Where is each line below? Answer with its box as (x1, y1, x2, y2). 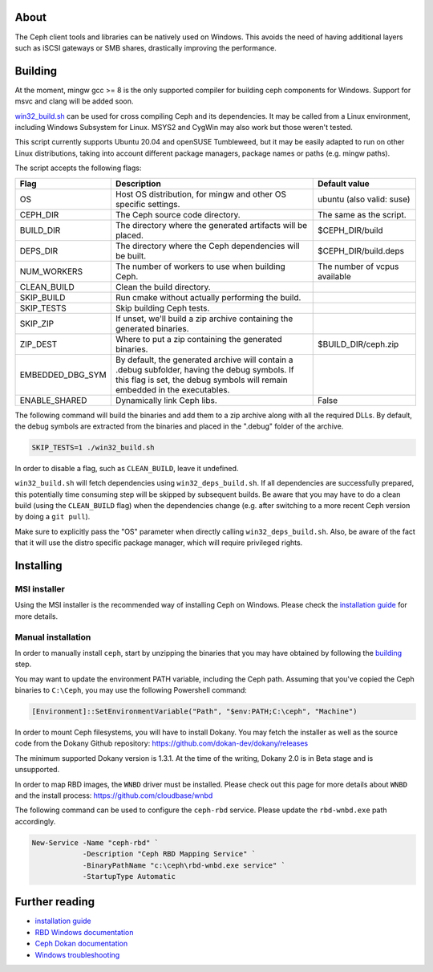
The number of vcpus (317, 261, 399, 272)
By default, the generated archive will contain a (115, 354, 293, 365)
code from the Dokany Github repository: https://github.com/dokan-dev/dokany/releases (14, 738, 309, 748)
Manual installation (14, 631, 91, 642)
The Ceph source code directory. (115, 209, 241, 220)
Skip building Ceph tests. (115, 302, 210, 313)
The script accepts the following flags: (14, 163, 142, 173)
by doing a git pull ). (14, 512, 91, 522)
